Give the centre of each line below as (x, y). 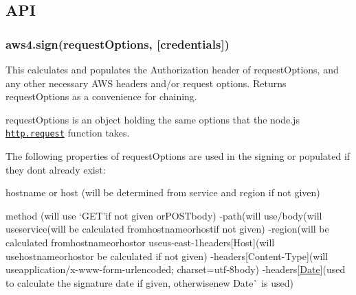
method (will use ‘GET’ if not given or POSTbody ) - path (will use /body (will (164, 215)
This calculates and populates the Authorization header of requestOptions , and (172, 69)
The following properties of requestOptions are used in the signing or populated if (178, 156)
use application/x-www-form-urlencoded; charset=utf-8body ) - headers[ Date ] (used (176, 269)
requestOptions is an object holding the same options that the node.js (153, 119)
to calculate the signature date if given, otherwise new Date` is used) (149, 282)
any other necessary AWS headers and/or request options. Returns (146, 83)
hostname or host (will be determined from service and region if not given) (163, 192)
